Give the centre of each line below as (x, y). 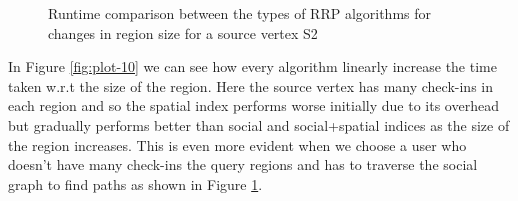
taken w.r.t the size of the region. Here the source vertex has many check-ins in (250, 85)
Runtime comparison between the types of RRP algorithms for (239, 13)
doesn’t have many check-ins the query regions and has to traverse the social (243, 164)
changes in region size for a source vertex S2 (183, 32)
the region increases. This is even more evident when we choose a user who (237, 144)
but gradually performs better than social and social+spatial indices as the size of (259, 124)
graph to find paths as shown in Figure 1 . (135, 183)
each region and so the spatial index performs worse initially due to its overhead (253, 105)
